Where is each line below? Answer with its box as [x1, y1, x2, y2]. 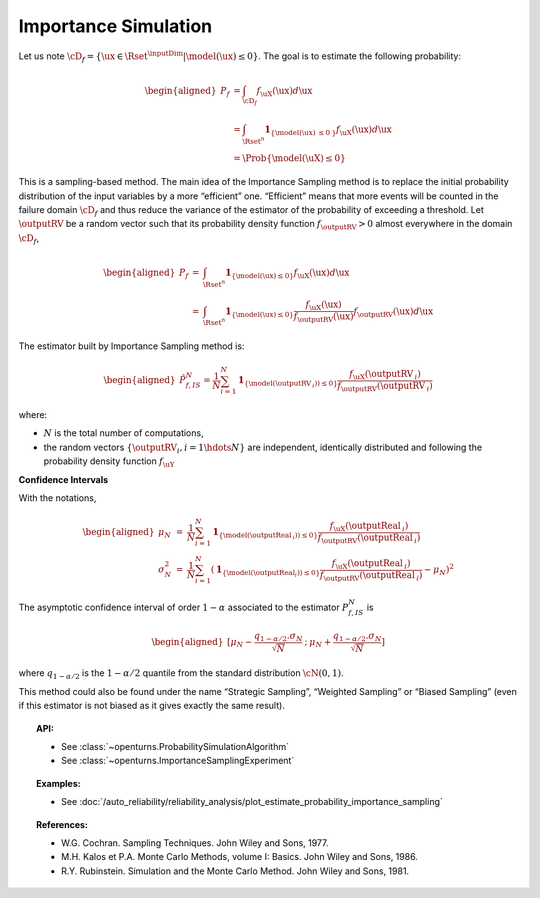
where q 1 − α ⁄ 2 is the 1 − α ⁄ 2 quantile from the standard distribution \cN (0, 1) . [18, 667, 344, 682]
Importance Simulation [18, 15, 213, 37]
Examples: [36, 777, 81, 789]
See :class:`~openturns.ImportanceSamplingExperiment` [61, 755, 295, 767]
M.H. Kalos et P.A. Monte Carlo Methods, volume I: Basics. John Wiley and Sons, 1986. [61, 851, 419, 863]
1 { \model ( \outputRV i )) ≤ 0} [237, 375, 338, 390]
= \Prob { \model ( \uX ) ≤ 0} [233, 152, 347, 164]
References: [36, 818, 89, 830]
